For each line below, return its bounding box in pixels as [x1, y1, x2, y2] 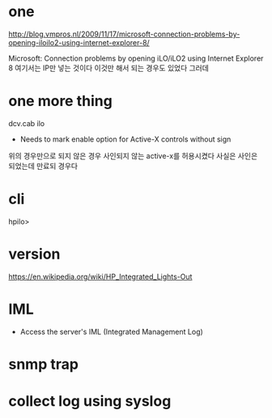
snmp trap [8, 355, 79, 374]
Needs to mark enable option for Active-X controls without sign [19, 134, 232, 144]
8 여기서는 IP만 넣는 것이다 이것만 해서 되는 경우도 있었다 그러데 [8, 63, 209, 73]
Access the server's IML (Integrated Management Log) [19, 327, 204, 336]
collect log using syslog [8, 392, 172, 411]
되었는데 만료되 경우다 [8, 161, 79, 171]
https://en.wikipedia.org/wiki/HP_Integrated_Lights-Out [8, 272, 193, 281]
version [8, 245, 61, 263]
